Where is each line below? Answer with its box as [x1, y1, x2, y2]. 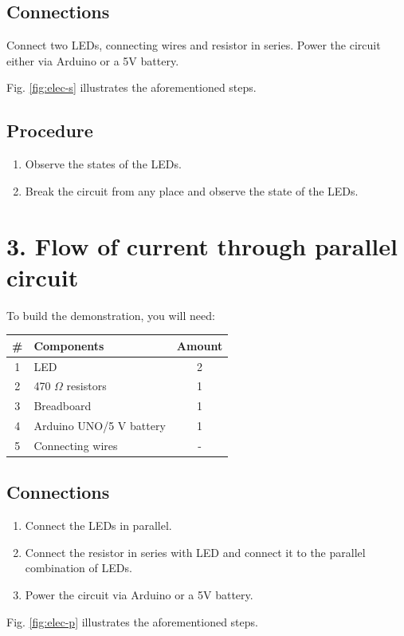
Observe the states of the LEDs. [25, 156, 182, 172]
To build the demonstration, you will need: [6, 306, 215, 323]
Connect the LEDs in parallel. [25, 517, 172, 534]
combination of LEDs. [25, 559, 132, 576]
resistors [66, 377, 107, 394]
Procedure [6, 118, 93, 143]
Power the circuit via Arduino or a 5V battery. [25, 587, 253, 603]
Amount [176, 337, 223, 354]
